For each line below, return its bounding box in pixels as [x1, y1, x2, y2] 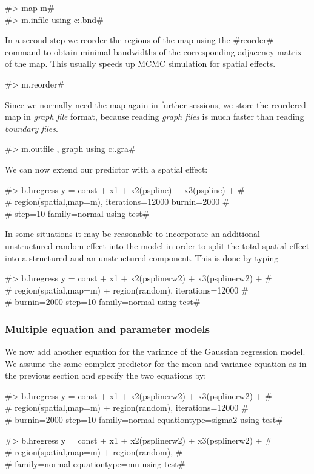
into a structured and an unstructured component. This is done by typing [5, 251, 279, 264]
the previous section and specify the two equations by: [5, 369, 207, 382]
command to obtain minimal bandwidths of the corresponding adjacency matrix [5, 45, 302, 58]
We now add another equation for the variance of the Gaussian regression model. [5, 345, 306, 358]
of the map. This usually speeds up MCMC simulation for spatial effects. [5, 57, 276, 70]
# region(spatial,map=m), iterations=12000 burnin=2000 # [5, 195, 230, 208]
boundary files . [5, 122, 58, 134]
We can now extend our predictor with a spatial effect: [5, 162, 208, 175]
